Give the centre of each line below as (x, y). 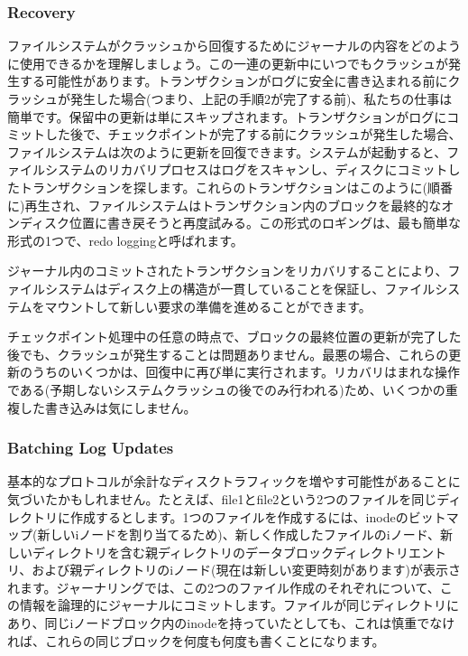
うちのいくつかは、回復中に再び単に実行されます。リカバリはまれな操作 (246, 372)
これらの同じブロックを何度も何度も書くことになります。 (215, 640)
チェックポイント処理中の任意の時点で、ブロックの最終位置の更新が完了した (234, 337)
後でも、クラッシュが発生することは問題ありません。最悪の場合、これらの (228, 354)
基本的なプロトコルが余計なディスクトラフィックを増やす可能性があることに (234, 481)
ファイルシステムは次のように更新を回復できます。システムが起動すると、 (227, 151)
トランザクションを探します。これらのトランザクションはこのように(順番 (236, 187)
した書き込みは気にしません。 (108, 407)
